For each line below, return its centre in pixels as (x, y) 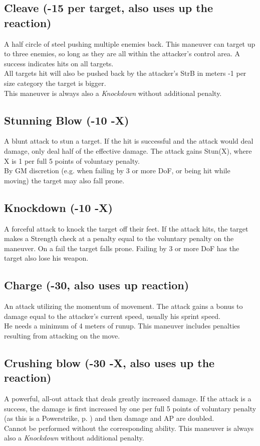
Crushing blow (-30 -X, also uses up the (109, 362)
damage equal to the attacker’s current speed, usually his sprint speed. (112, 316)
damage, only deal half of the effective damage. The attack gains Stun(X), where (128, 150)
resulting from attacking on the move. (62, 335)
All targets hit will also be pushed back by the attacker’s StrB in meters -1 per (125, 73)
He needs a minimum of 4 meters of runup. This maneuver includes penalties (122, 326)
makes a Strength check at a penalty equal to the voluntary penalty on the (119, 238)
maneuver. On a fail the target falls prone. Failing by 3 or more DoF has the (122, 248)
